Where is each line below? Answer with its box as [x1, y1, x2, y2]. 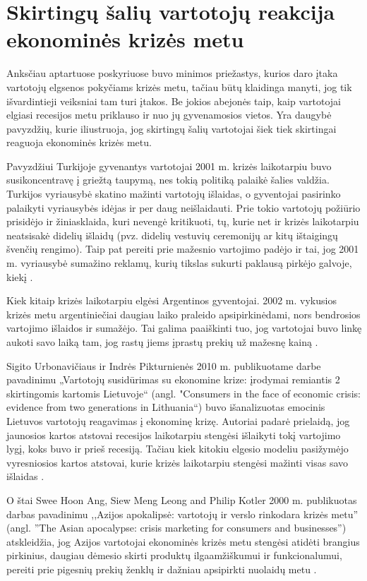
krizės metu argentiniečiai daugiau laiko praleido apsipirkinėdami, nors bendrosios [6, 306, 361, 321]
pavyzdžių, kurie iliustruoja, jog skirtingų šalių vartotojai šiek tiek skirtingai [6, 121, 337, 136]
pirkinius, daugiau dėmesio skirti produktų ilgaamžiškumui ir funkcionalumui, [6, 548, 342, 563]
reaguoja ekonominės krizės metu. [6, 135, 152, 150]
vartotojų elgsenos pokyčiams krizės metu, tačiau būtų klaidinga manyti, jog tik [6, 79, 352, 94]
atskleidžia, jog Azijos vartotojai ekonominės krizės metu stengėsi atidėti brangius [6, 534, 360, 549]
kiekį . [6, 269, 33, 284]
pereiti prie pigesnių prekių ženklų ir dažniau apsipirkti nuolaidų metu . [6, 561, 317, 576]
